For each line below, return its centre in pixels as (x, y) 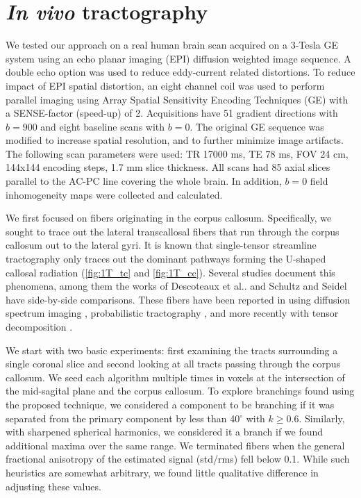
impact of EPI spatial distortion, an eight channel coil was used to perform (165, 85)
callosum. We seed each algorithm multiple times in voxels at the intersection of (175, 377)
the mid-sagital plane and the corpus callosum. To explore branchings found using (180, 391)
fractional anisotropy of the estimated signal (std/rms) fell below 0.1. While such (178, 459)
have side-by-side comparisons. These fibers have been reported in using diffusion (178, 299)
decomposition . (39, 326)
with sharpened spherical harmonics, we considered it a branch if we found (165, 432)
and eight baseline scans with (103, 126)
